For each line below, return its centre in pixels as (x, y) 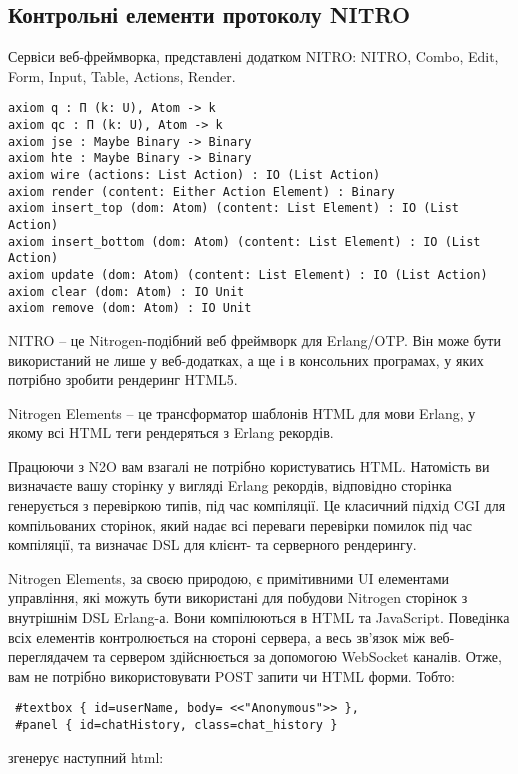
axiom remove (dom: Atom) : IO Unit (130, 308)
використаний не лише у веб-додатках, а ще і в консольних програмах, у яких (246, 359)
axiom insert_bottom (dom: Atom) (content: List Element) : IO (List (244, 241)
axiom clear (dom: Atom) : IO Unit (126, 291)
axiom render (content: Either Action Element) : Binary (201, 191)
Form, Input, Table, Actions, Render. (122, 75)
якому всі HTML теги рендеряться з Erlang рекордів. (171, 432)
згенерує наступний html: (86, 756)
